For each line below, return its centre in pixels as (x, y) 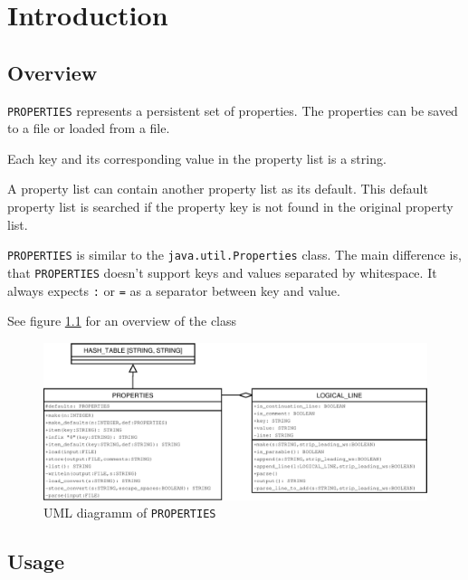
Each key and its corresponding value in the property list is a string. (197, 158)
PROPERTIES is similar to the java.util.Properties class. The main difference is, (234, 255)
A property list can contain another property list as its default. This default (218, 189)
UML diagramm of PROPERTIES (130, 513)
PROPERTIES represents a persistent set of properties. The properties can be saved (233, 110)
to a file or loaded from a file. (89, 128)
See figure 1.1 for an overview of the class (122, 321)
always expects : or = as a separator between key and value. (174, 290)
